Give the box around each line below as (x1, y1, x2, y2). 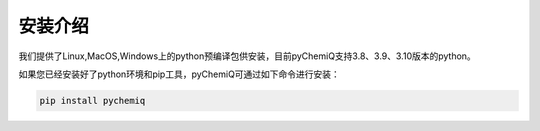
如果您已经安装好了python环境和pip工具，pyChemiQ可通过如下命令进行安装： (18, 68, 340, 80)
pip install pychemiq (39, 95, 146, 106)
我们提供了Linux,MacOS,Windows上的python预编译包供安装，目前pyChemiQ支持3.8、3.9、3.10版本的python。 (18, 50, 477, 62)
